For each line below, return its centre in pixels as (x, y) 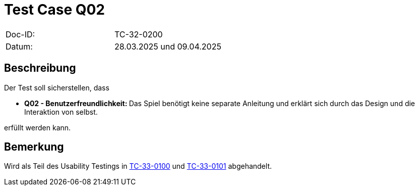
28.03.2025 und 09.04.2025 (168, 46)
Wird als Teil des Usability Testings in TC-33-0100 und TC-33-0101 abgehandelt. (138, 166)
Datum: (19, 46)
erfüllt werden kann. (38, 127)
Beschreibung (40, 68)
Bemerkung (34, 147)
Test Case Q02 (54, 10)
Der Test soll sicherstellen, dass (57, 87)
